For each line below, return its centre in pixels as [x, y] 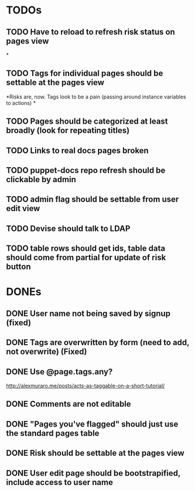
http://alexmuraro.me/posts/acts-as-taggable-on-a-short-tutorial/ [85, 386]
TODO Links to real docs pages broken [78, 150]
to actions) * [21, 103]
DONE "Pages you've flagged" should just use [92, 424]
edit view [23, 209]
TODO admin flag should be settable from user [93, 200]
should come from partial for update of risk [86, 258]
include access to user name [59, 482]
